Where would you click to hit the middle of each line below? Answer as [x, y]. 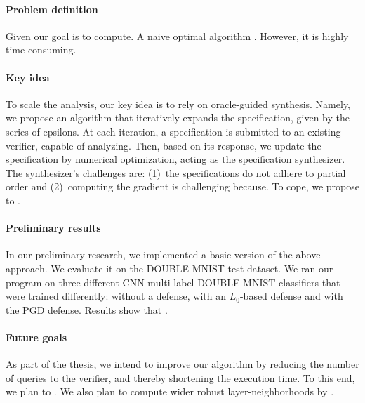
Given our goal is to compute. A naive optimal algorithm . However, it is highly [177, 35]
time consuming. [41, 49]
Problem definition [52, 9]
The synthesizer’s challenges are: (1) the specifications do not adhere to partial [176, 172]
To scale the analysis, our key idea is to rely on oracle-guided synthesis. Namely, [178, 104]
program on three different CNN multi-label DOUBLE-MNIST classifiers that [173, 282]
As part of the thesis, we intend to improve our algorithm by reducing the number [182, 364]
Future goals [36, 337]
